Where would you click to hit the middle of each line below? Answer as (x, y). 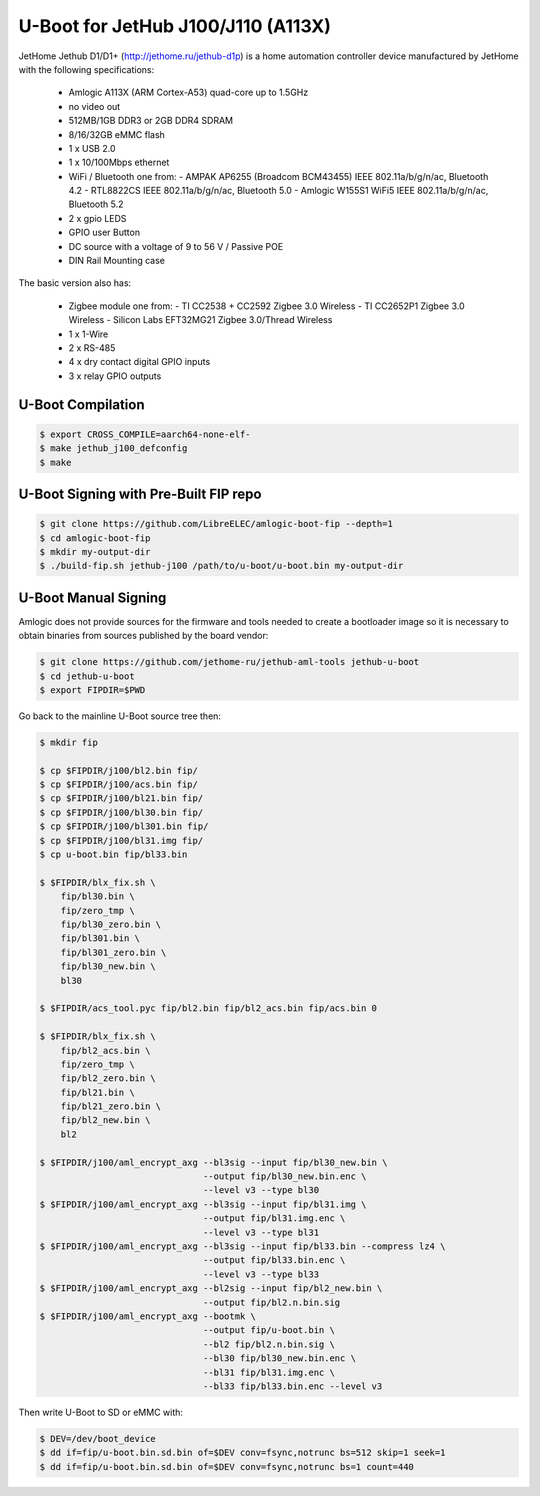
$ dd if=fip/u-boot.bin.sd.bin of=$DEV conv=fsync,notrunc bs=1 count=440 (227, 1466)
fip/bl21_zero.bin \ (111, 1106)
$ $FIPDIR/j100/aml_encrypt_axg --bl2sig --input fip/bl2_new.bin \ (211, 1288)
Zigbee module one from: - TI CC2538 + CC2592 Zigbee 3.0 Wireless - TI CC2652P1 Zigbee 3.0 (266, 306)
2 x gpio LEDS (97, 218)
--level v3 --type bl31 (261, 1232)
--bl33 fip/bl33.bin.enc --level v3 (292, 1386)
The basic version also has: (75, 283)
